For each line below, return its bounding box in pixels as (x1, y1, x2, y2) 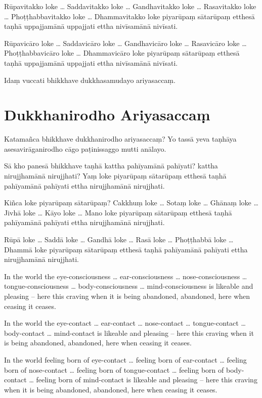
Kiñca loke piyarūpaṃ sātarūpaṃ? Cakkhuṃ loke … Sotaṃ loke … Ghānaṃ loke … (4, 197, 258, 208)
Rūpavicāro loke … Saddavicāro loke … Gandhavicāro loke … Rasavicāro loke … (4, 37, 247, 48)
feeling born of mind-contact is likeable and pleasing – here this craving (36, 374, 257, 385)
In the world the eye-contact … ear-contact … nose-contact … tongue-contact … (4, 318, 246, 328)
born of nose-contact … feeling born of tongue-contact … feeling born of (4, 364, 224, 375)
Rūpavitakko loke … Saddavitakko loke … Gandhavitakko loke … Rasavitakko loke (4, 1, 256, 11)
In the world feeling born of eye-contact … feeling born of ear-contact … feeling (4, 354, 247, 365)
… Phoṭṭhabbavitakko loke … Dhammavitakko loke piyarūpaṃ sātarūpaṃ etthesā (4, 11, 255, 21)
